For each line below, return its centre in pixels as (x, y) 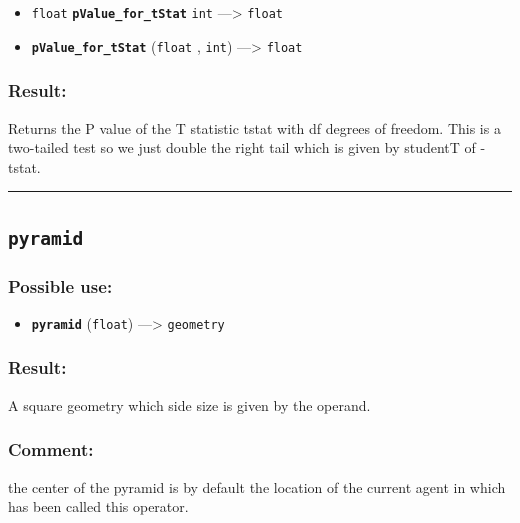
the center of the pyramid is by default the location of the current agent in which (257, 486)
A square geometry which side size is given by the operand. (189, 404)
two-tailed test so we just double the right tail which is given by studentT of (242, 147)
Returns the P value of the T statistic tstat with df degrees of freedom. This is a (254, 127)
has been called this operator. (98, 506)
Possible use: (60, 285)
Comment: (51, 449)
